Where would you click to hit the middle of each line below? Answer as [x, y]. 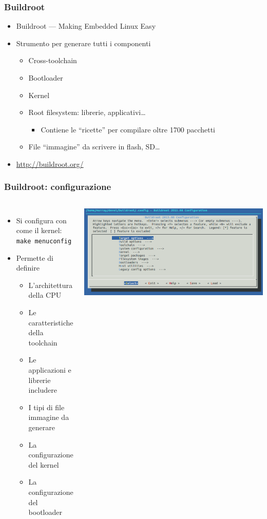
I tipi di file [46, 407]
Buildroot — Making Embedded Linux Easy [86, 26]
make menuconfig [44, 241]
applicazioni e [50, 369]
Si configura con [41, 220]
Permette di [35, 257]
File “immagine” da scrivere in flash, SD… [94, 147]
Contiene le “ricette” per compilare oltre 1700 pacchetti [128, 129]
